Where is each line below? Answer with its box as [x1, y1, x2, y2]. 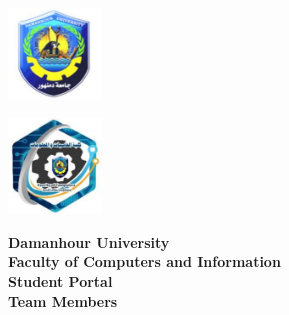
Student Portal [8, 271, 113, 292]
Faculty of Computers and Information [8, 251, 281, 272]
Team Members [8, 290, 118, 311]
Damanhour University [8, 231, 170, 252]
